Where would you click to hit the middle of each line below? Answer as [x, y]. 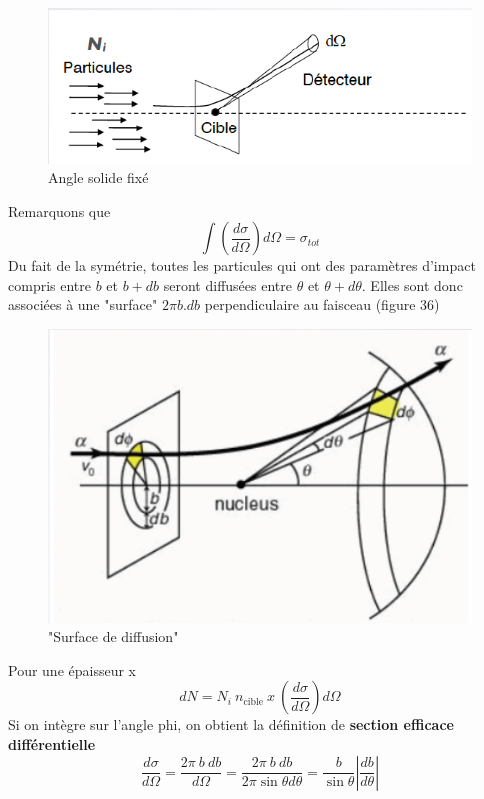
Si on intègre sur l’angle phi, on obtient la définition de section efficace [231, 724]
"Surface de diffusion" [113, 636]
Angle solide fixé [98, 177]
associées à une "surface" [83, 304]
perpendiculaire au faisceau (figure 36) [322, 304]
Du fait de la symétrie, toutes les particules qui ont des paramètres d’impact [242, 265]
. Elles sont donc [412, 284]
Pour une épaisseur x [72, 669]
